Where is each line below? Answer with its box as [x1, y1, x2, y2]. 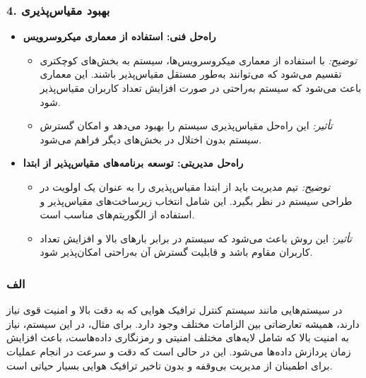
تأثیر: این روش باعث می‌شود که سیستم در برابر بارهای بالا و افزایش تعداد [40, 230, 352, 245]
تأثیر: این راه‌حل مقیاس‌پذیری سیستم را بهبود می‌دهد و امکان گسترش [40, 118, 333, 133]
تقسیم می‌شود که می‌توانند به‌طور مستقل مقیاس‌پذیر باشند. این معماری [40, 66, 342, 81]
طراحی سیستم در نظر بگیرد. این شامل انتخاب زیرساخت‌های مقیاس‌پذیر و [40, 193, 353, 208]
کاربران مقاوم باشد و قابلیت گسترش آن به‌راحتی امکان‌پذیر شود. [40, 244, 313, 259]
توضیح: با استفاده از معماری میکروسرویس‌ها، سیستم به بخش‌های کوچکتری [40, 52, 358, 67]
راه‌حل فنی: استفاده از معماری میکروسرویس [23, 29, 216, 44]
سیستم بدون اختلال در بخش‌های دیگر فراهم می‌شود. [40, 131, 262, 146]
